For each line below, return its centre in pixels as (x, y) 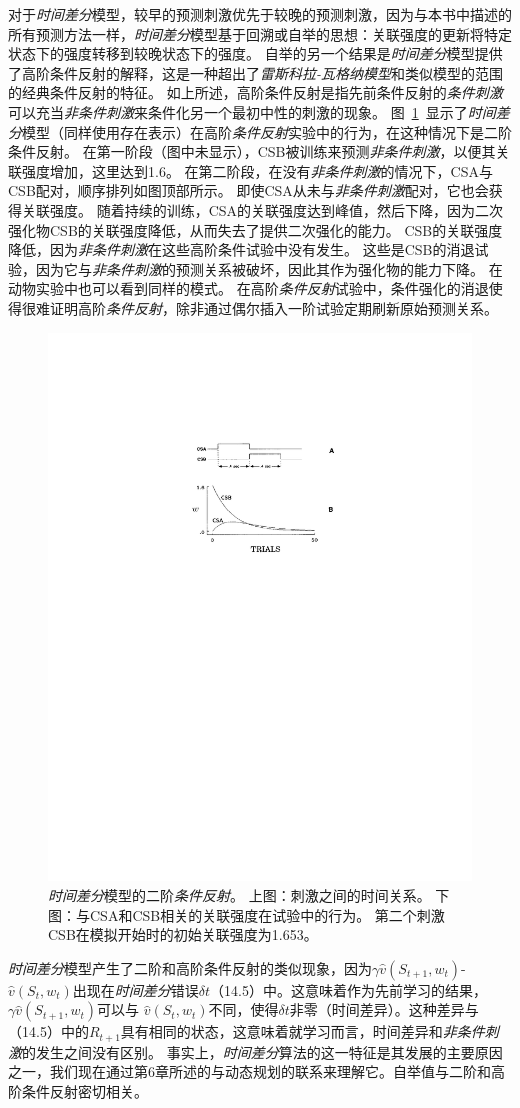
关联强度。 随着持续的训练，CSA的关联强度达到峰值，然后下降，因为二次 (262, 209)
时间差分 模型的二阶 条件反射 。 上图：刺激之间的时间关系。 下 (249, 894)
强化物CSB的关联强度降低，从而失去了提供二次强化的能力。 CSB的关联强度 (255, 229)
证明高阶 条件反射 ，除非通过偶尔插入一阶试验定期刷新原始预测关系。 (273, 307)
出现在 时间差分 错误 (135, 989)
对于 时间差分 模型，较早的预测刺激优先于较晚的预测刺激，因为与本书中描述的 (260, 14)
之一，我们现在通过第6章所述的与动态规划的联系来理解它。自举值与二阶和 (249, 1071)
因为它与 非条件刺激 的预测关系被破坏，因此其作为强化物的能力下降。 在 (269, 268)
